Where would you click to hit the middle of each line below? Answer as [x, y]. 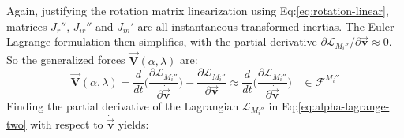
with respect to [67, 124]
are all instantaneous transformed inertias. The [251, 26]
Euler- [383, 26]
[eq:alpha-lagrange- [344, 105]
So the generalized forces [66, 60]
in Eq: [283, 105]
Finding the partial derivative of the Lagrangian [123, 105]
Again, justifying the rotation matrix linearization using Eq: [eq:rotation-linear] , [198, 10]
